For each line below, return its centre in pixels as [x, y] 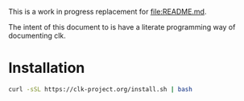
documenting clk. [37, 36]
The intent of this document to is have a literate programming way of [122, 27]
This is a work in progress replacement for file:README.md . [108, 12]
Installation [47, 68]
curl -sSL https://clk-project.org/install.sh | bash [101, 89]
